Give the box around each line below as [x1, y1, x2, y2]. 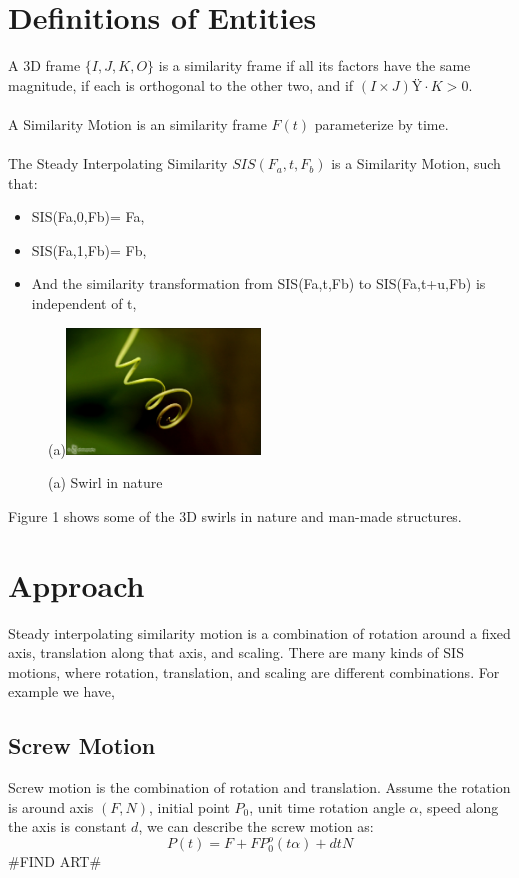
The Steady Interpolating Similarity [8, 153, 228, 174]
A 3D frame [8, 55, 81, 76]
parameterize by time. [314, 113, 449, 134]
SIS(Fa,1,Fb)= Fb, [31, 239, 147, 260]
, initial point [149, 796, 230, 817]
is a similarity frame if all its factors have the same [158, 55, 471, 76]
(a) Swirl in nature [48, 472, 163, 493]
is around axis [8, 796, 94, 817]
